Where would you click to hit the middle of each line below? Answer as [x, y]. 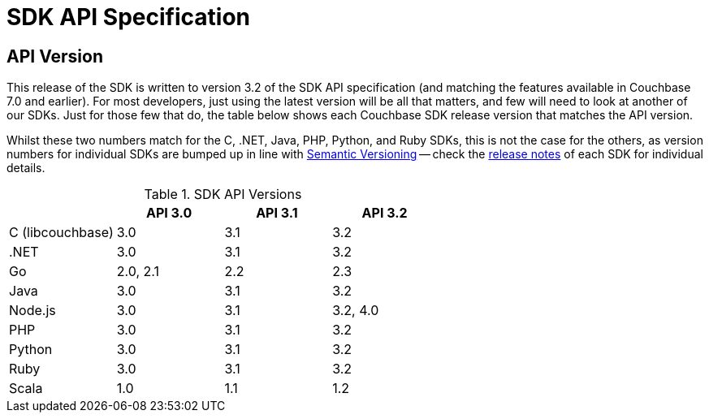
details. [26, 168]
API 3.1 [277, 213]
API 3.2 [385, 213]
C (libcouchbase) [61, 233]
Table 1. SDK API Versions [223, 194]
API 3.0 [169, 213]
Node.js [32, 311]
